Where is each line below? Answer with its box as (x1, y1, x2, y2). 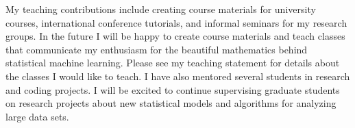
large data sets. (5, 109, 69, 123)
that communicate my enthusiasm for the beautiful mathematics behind (5, 42, 308, 56)
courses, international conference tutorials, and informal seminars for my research (5, 15, 347, 29)
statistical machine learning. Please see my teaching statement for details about (5, 55, 340, 70)
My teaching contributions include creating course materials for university (5, 2, 316, 16)
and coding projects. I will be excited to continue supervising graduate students (5, 82, 340, 97)
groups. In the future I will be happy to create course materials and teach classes (5, 29, 345, 43)
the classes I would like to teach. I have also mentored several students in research (5, 68, 350, 83)
